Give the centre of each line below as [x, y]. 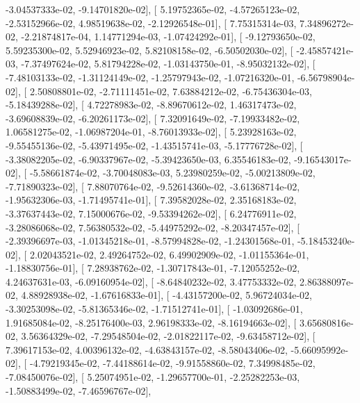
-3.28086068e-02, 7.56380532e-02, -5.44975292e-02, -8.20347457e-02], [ [153, 227]
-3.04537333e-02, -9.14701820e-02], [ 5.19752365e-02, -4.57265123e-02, [153, 9]
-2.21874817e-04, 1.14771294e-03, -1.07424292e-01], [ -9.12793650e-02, [168, 36]
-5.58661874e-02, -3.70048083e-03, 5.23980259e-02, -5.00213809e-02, [172, 173]
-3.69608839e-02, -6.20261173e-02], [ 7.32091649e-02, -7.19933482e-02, [153, 118]
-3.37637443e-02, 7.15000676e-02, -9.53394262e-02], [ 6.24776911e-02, [151, 213]
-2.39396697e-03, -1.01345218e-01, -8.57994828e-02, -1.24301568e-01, [150, 241]
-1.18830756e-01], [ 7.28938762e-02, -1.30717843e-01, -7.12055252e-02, [153, 268]
